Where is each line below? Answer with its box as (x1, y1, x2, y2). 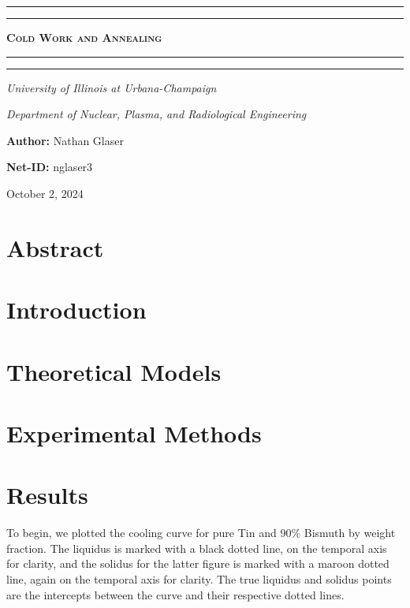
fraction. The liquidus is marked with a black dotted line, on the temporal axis (6, 539, 387, 556)
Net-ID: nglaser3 (6, 159, 93, 175)
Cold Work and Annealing (6, 29, 162, 45)
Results (6, 479, 88, 511)
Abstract (6, 231, 104, 263)
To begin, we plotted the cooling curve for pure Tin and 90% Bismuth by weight (6, 524, 396, 541)
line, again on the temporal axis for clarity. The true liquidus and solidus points (6, 570, 392, 587)
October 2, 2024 (6, 185, 84, 201)
